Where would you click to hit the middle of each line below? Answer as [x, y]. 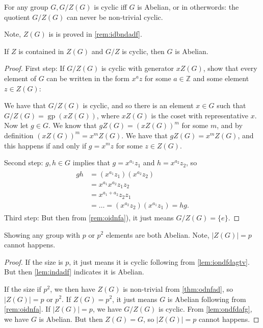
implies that [91, 162]
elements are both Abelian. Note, [157, 234]
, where [108, 115]
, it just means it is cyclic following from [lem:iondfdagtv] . [159, 261]
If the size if [23, 288]
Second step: [24, 162]
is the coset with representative [200, 115]
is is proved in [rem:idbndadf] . [95, 34]
